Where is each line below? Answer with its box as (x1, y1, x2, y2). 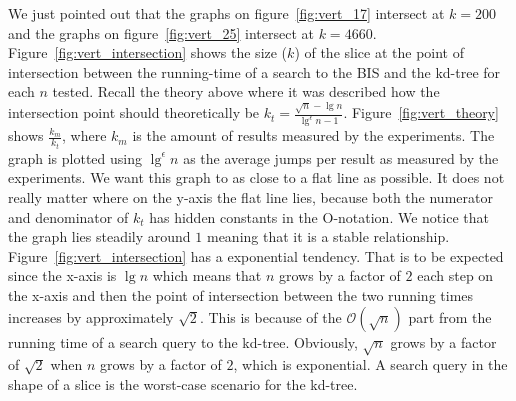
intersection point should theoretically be (8, 102, 260, 123)
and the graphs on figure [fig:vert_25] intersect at (8, 22, 315, 43)
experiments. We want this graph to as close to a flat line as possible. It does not (8, 167, 505, 188)
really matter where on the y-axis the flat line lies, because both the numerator (8, 186, 493, 207)
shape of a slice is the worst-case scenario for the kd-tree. (8, 373, 358, 394)
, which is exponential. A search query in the (233, 354, 508, 375)
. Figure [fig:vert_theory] (343, 102, 499, 123)
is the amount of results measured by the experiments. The (132, 125, 495, 146)
